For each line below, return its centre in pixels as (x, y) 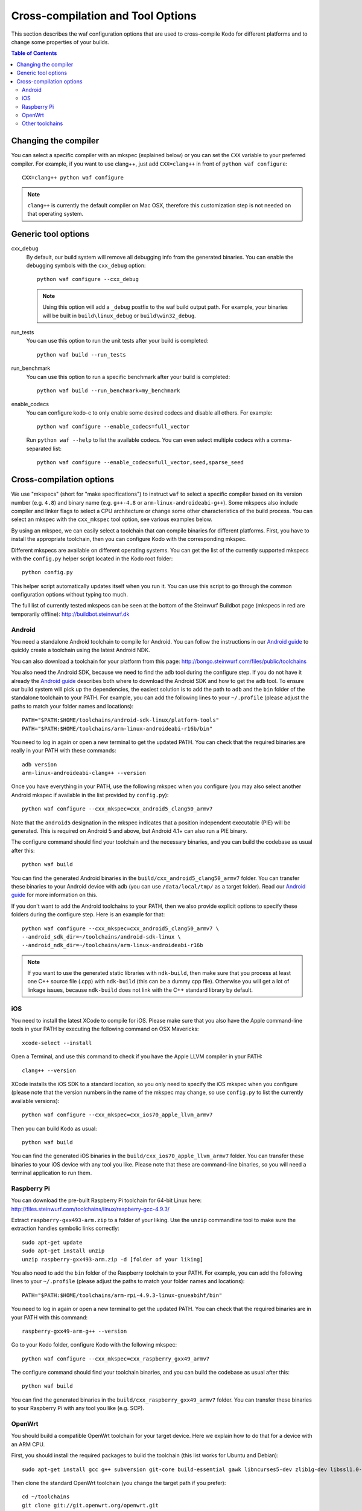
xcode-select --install (57, 1043)
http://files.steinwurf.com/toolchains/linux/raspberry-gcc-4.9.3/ (91, 1209)
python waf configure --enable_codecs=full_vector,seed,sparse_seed (140, 463)
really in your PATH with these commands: (64, 751)
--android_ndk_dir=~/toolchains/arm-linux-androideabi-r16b (113, 945)
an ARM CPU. (28, 1444)
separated (39, 448)
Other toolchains (43, 123)
